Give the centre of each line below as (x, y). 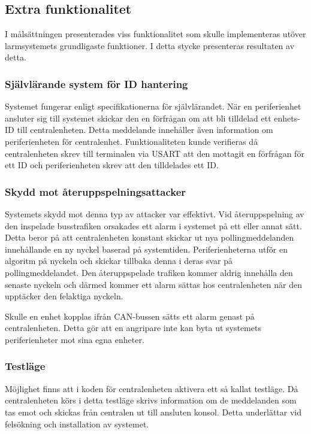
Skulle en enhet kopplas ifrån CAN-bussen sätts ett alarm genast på (130, 316)
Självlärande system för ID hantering (96, 84)
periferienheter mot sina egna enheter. (75, 339)
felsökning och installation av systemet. (77, 424)
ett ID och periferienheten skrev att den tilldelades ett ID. (112, 165)
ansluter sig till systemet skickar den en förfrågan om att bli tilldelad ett (138, 118)
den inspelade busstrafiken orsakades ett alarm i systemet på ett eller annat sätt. (153, 225)
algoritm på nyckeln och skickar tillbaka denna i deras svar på (119, 261)
